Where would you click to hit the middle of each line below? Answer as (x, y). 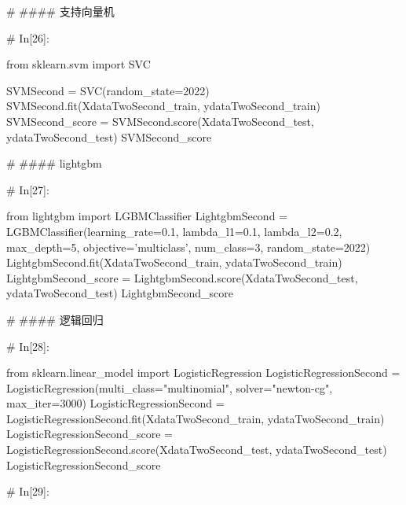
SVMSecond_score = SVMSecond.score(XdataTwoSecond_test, (160, 121)
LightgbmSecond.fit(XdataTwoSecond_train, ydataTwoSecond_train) (174, 262)
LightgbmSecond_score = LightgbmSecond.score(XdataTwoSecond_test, (182, 277)
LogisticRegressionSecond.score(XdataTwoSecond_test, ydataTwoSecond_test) (197, 450)
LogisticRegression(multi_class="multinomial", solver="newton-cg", (170, 387)
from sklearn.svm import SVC (79, 64)
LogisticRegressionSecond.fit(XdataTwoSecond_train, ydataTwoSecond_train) (196, 418)
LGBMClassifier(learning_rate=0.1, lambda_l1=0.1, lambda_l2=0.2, (174, 231)
